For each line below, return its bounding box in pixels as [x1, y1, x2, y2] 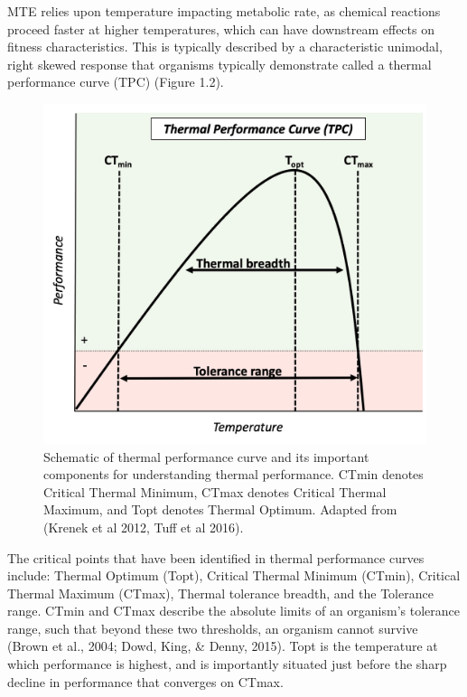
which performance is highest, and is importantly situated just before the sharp [7, 655, 447, 673]
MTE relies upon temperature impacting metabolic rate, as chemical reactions [7, 2, 441, 20]
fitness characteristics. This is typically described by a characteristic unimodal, [7, 37, 443, 56]
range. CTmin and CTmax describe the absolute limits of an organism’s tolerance [7, 601, 461, 620]
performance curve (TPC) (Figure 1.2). [7, 72, 224, 91]
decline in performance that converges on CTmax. [7, 672, 284, 691]
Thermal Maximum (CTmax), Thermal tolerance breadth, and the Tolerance [7, 583, 434, 602]
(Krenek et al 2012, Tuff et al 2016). [43, 517, 244, 536]
